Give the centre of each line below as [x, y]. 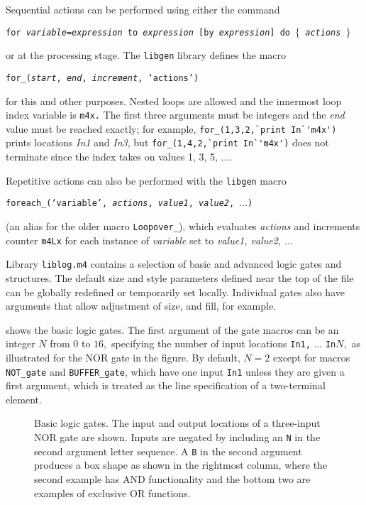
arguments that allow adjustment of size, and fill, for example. [141, 306]
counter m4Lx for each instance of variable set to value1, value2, [144, 240]
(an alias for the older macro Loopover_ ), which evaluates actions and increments [183, 226]
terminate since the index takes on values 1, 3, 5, [112, 157]
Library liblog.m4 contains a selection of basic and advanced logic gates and [174, 264]
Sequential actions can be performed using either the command [143, 9]
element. [24, 399]
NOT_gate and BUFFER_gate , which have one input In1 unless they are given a [175, 371]
